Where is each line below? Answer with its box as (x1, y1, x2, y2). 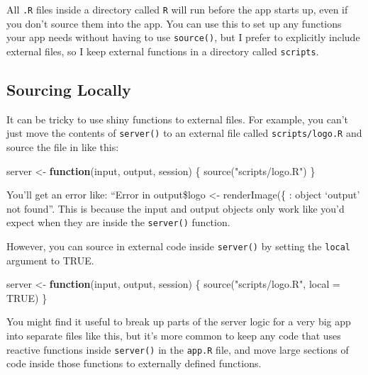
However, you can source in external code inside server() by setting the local (6, 239, 351, 254)
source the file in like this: (6, 140, 119, 155)
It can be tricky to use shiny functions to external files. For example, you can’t (6, 111, 349, 126)
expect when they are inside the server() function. (6, 215, 230, 230)
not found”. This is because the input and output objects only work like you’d (6, 201, 345, 216)
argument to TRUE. (6, 252, 94, 267)
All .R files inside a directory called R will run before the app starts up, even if (6, 2, 348, 16)
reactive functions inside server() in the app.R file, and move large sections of (6, 342, 349, 357)
